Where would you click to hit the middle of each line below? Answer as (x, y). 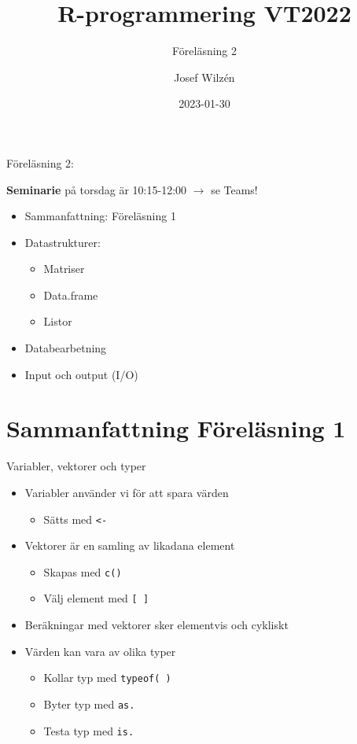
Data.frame (71, 295)
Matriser (64, 269)
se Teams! (234, 189)
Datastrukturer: (63, 242)
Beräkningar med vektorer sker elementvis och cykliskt (156, 625)
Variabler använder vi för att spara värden (127, 492)
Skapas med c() (83, 571)
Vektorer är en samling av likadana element (130, 545)
